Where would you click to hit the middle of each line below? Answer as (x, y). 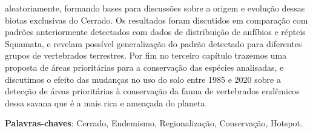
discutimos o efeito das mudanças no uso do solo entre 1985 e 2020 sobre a (143, 79)
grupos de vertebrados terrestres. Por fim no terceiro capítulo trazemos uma (146, 55)
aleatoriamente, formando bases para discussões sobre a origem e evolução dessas (155, 8)
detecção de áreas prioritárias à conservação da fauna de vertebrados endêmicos (152, 91)
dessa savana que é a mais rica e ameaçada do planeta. (106, 102)
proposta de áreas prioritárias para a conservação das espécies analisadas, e (144, 67)
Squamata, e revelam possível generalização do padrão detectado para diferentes (153, 43)
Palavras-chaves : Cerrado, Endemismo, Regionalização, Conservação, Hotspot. (154, 123)
